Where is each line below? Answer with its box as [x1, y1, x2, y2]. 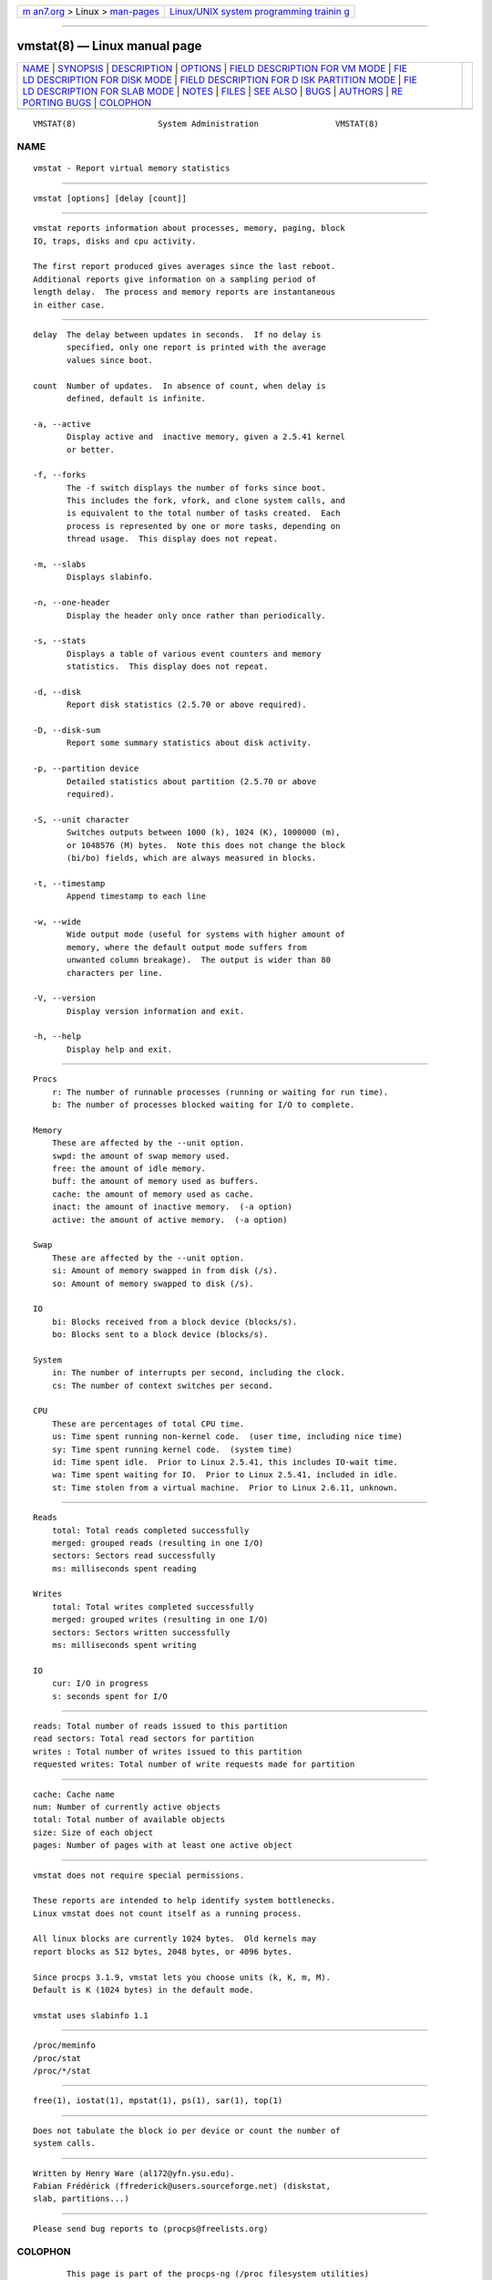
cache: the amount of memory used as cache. [51, 1188, 254, 1199]
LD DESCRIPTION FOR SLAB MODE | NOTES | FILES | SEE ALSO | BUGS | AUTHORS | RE [22, 85, 404, 98]
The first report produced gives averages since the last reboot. [33, 261, 336, 272]
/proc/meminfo [33, 2040, 96, 2051]
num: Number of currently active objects [33, 1801, 220, 1812]
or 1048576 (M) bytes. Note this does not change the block [67, 840, 345, 850]
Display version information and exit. [67, 1006, 245, 1016]
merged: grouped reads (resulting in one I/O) [51, 1538, 264, 1548]
